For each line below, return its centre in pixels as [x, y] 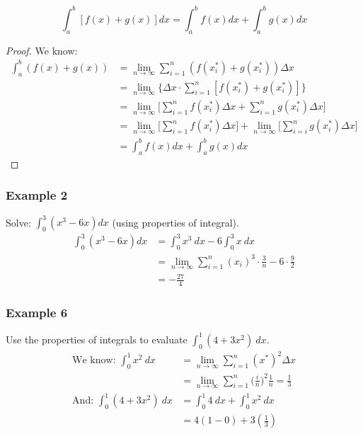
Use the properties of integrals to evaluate [97, 339]
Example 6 [37, 313]
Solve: [18, 222]
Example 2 [37, 195]
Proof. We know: [42, 50]
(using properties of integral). [175, 222]
